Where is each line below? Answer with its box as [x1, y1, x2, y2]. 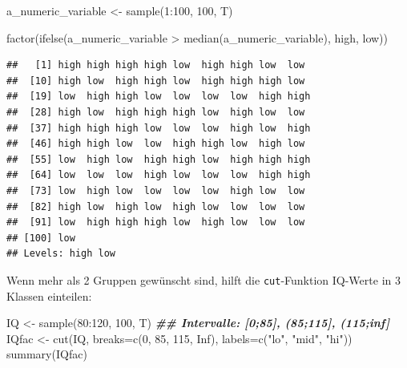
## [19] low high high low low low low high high [6, 91, 311, 103]
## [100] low [6, 232, 75, 244]
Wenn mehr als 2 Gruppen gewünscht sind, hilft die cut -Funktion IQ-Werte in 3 [6, 271, 401, 288]
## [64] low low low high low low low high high [6, 169, 311, 181]
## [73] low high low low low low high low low [6, 184, 305, 196]
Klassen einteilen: [6, 287, 92, 304]
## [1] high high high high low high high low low [6, 59, 305, 71]
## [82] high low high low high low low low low [6, 200, 305, 212]
